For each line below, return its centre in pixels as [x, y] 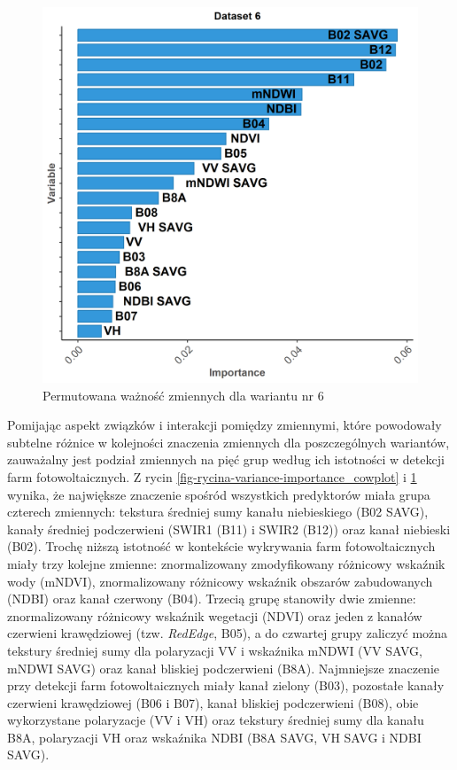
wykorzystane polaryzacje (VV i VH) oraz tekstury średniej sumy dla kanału [216, 720]
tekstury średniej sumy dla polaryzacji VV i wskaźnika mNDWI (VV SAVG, [215, 650]
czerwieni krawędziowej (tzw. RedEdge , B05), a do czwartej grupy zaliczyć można [228, 633]
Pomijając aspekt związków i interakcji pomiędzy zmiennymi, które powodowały [225, 425]
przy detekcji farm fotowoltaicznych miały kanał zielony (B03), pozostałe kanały [226, 685]
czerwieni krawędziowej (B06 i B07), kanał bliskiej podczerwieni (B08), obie [213, 702]
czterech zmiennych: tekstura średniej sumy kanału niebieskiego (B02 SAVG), [218, 512]
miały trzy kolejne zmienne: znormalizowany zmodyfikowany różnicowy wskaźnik [226, 563]
